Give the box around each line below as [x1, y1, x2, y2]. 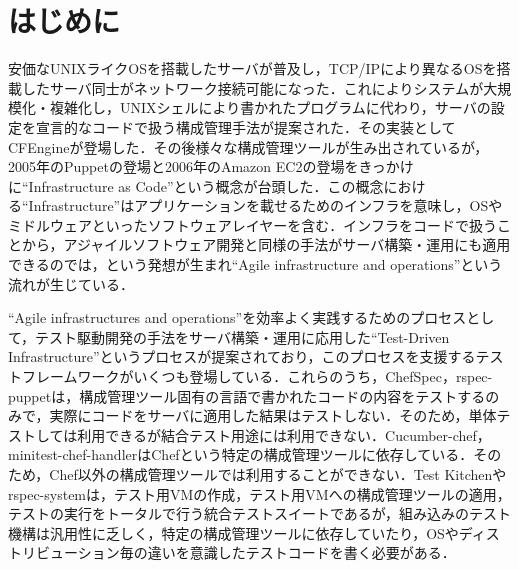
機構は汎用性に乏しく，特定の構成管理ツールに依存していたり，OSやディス [8, 522, 500, 543]
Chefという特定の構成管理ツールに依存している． [151, 444, 474, 465]
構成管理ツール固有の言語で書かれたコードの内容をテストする [79, 385, 486, 406]
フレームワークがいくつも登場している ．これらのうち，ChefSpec [21, 366, 442, 387]
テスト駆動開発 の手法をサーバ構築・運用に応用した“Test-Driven [35, 326, 450, 347]
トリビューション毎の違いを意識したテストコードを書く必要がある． [8, 542, 456, 563]
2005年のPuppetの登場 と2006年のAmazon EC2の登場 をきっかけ [8, 156, 414, 177]
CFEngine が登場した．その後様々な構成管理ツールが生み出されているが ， [8, 136, 489, 157]
